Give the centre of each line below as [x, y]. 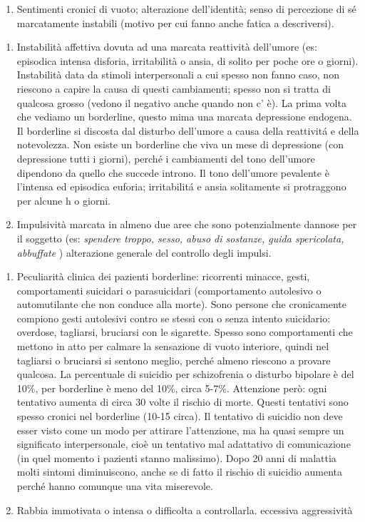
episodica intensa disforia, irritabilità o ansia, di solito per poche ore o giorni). [187, 60]
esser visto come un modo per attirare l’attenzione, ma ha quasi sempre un [180, 430]
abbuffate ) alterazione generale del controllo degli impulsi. [144, 252]
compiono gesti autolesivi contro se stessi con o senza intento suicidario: [174, 318]
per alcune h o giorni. [63, 200]
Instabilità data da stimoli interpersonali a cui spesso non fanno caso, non [178, 75]
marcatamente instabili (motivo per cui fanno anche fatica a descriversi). [175, 22]
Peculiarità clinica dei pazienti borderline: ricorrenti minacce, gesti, [163, 276]
